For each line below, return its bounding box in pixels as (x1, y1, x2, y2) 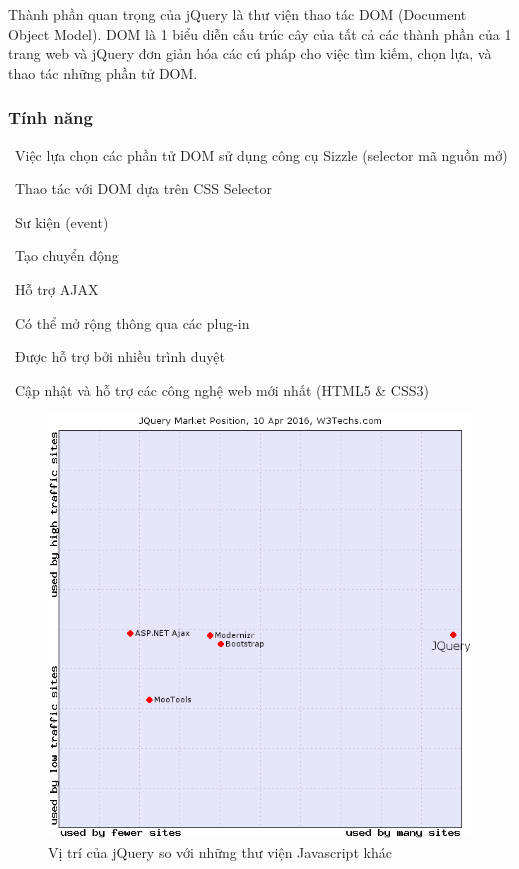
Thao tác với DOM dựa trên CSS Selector (14, 178, 272, 199)
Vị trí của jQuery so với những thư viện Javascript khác (48, 841, 392, 862)
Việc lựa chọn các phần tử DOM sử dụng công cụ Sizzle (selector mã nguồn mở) (14, 144, 508, 165)
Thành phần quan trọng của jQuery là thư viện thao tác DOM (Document (8, 4, 467, 24)
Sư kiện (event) (14, 211, 109, 232)
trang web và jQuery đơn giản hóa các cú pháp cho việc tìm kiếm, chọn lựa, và (8, 43, 492, 64)
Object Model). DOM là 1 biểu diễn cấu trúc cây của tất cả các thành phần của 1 (8, 23, 512, 44)
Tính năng (8, 105, 93, 130)
